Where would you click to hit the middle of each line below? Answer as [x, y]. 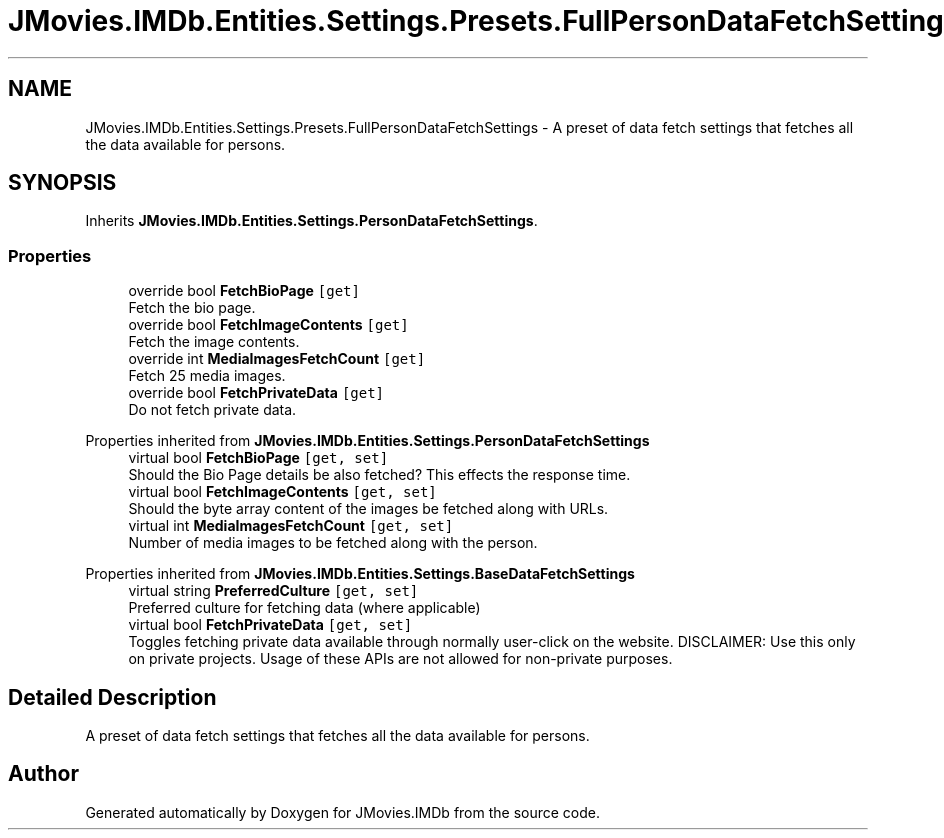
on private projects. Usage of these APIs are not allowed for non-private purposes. [400, 659]
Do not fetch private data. [212, 410]
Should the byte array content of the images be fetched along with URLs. [368, 509]
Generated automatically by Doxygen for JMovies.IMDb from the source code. [343, 812]
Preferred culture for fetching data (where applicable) [304, 608]
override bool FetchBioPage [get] [244, 291]
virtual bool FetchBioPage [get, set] [258, 458]
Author [43, 774]
